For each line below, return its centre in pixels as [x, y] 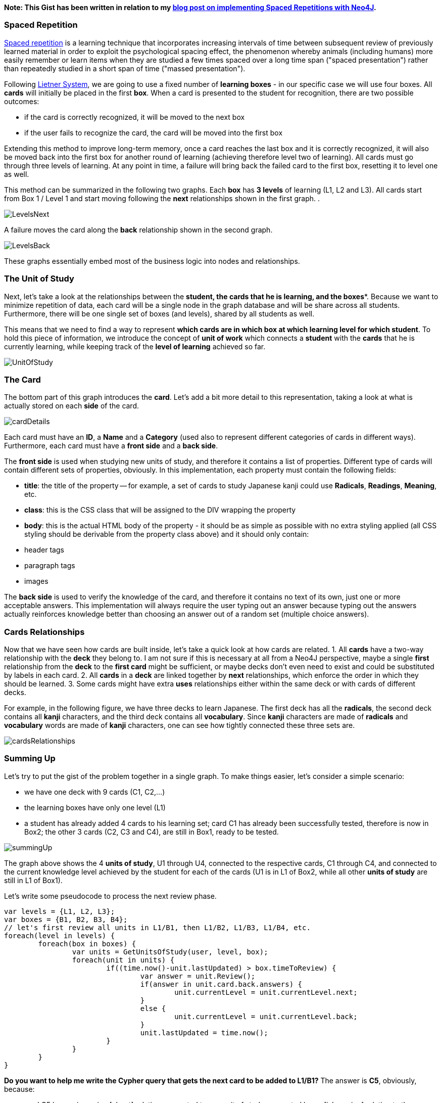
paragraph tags [50, 566]
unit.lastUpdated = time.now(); [204, 1032]
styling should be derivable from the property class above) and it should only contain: [167, 534]
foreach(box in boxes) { [87, 944]
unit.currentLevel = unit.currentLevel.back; [266, 1016]
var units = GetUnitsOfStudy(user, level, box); [170, 952]
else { [153, 1008]
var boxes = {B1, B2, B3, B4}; [66, 919]
